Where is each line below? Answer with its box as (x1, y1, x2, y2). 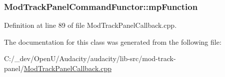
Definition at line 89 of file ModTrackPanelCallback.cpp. (4, 20, 177, 30)
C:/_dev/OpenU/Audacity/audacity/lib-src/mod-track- (4, 53, 176, 64)
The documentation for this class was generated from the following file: (4, 36, 221, 47)
